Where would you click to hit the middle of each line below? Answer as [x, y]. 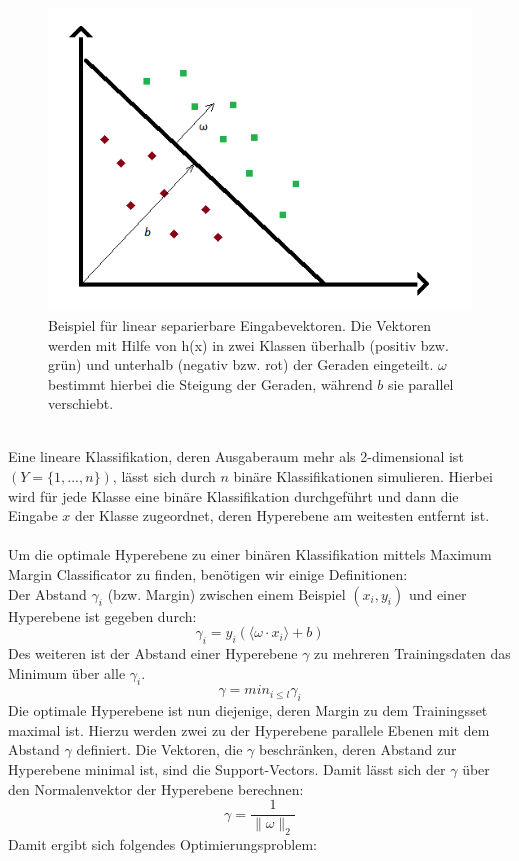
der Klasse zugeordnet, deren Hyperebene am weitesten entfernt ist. [282, 515]
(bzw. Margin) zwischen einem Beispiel [226, 593]
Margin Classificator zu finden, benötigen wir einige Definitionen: [208, 574]
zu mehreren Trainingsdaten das [412, 653]
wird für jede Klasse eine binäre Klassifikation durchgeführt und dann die [233, 495]
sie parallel [421, 383]
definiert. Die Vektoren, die [159, 749]
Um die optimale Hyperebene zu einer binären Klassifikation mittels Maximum [250, 554]
